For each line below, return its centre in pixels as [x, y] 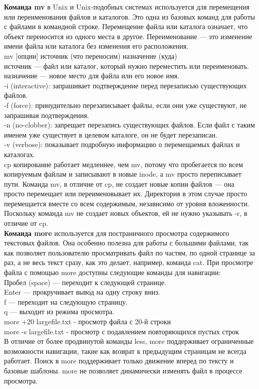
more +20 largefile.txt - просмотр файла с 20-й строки [88, 321]
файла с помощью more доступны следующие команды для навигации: [112, 272]
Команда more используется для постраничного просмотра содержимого [117, 233]
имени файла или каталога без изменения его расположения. [96, 46]
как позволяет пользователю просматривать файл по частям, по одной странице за [129, 252]
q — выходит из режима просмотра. [59, 311]
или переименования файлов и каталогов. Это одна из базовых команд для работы [130, 16]
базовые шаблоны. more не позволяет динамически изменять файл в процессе [123, 370]
